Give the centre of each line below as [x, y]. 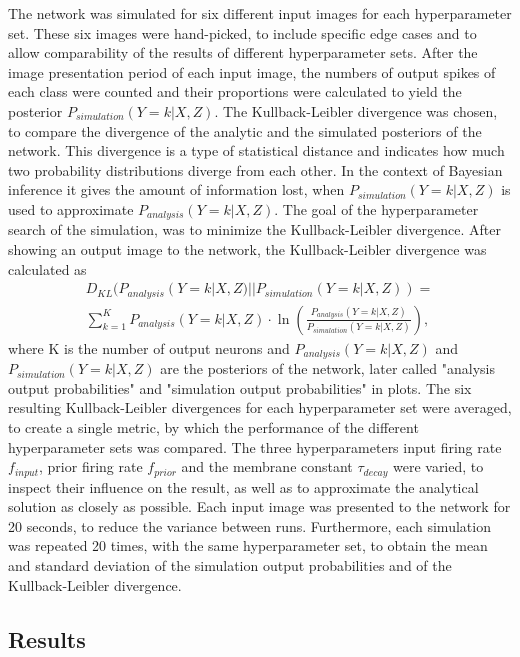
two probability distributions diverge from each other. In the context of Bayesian [255, 169]
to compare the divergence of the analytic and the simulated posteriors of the [245, 130]
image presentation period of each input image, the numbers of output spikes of [252, 71]
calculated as [47, 268]
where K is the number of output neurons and [149, 347]
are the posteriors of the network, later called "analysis [327, 368]
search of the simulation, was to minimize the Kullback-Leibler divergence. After [254, 229]
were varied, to [438, 466]
